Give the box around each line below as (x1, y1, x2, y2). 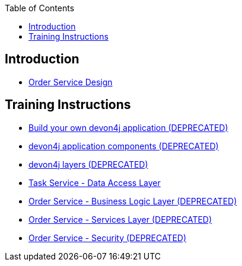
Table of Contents (5, 3, 75, 13)
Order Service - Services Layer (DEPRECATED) (28, 214, 212, 225)
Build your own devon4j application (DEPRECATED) (28, 122, 228, 133)
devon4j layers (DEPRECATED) (28, 159, 148, 169)
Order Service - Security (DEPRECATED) (28, 232, 187, 243)
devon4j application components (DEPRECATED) (28, 140, 219, 151)
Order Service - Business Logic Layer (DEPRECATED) (28, 196, 237, 206)
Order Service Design (28, 76, 113, 87)
